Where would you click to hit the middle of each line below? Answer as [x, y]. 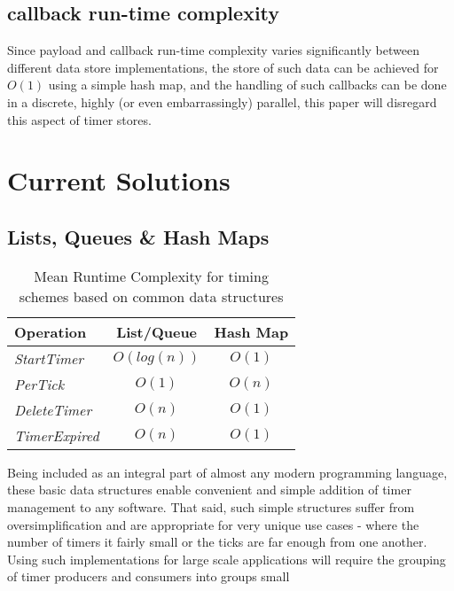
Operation [51, 331]
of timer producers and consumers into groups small [149, 576]
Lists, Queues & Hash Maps [138, 236]
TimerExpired [57, 435]
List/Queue [157, 331]
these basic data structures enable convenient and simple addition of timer [209, 490]
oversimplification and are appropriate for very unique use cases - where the [213, 524]
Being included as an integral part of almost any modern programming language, [227, 472]
